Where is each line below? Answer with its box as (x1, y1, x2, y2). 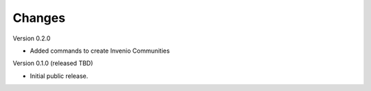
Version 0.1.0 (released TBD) (12, 59, 93, 68)
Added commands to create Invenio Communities (30, 47, 170, 55)
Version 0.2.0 (12, 34, 51, 42)
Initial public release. (30, 72, 89, 80)
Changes (12, 10, 65, 25)
